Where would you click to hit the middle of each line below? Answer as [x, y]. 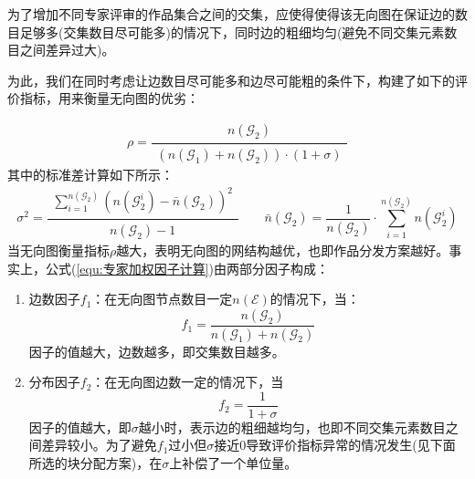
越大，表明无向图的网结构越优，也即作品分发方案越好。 [283, 250]
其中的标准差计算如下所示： [90, 174]
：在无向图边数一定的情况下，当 [188, 382]
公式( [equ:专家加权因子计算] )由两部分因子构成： [187, 268]
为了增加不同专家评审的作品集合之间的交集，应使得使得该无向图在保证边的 [231, 14]
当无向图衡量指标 [58, 250]
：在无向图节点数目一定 [162, 299]
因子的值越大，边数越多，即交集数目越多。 [157, 351]
